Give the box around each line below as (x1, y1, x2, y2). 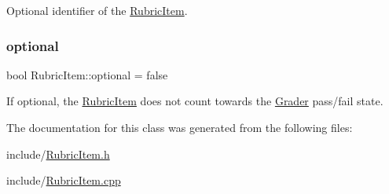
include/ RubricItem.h (6, 145, 110, 162)
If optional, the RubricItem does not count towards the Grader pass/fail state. (6, 93, 383, 109)
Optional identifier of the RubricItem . (6, 2, 188, 18)
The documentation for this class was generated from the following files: (6, 119, 353, 135)
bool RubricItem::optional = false (6, 66, 168, 82)
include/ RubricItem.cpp (6, 172, 121, 189)
